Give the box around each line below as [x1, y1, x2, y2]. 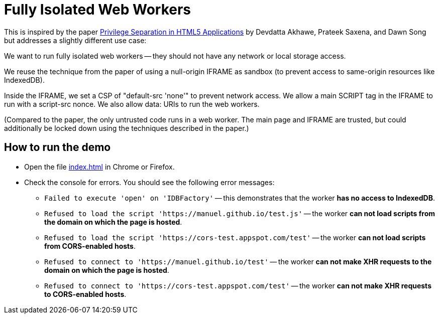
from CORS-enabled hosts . [44, 241, 136, 250]
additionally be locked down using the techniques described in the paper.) [4, 123, 249, 132]
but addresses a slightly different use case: [4, 36, 147, 45]
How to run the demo [4, 141, 111, 154]
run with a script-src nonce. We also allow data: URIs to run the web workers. [4, 99, 260, 108]
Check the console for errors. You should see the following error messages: [24, 178, 275, 187]
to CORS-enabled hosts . [44, 289, 127, 298]
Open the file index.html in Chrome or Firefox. [24, 162, 175, 171]
